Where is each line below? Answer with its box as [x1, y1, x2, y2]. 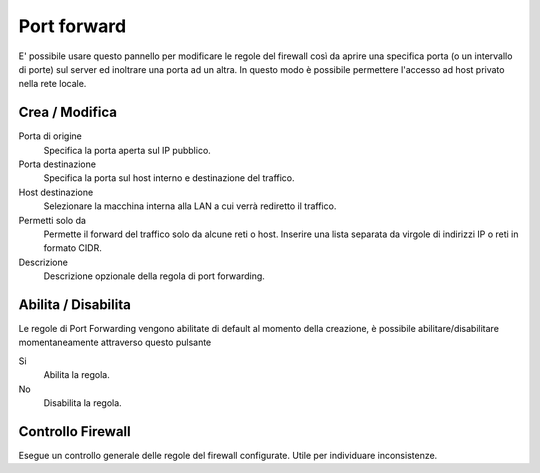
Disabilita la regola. [43, 397, 122, 409]
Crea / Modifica [18, 104, 117, 121]
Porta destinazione [18, 158, 97, 170]
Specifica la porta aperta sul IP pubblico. [43, 144, 212, 156]
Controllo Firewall [18, 423, 131, 440]
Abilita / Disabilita [18, 296, 132, 313]
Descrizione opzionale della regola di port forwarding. [43, 270, 265, 282]
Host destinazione [18, 186, 94, 198]
